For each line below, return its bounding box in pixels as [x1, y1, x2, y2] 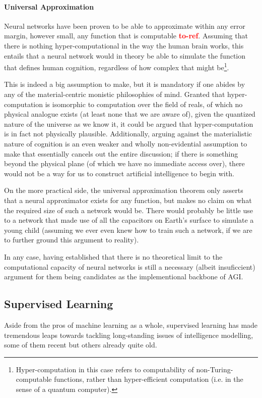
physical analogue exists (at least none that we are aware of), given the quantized [4, 109, 255, 119]
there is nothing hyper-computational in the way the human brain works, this [4, 40, 244, 51]
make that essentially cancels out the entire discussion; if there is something [4, 148, 238, 159]
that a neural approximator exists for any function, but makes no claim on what [4, 194, 252, 205]
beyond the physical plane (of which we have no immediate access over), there [4, 158, 245, 169]
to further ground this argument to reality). [4, 234, 139, 245]
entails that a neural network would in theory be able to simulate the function [4, 50, 246, 61]
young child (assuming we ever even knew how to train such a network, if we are [4, 224, 252, 235]
